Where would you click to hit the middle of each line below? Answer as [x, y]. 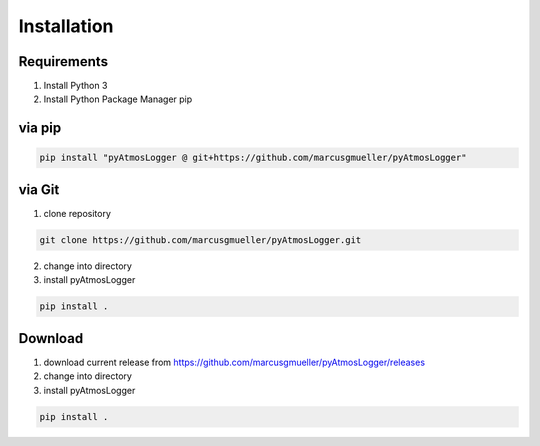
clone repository [77, 213]
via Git [39, 189]
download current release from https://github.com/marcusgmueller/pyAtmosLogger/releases [234, 362]
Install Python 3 [75, 86]
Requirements [63, 61]
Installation [66, 26]
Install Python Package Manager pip [118, 99]
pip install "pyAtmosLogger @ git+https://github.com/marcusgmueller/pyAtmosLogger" [253, 158]
